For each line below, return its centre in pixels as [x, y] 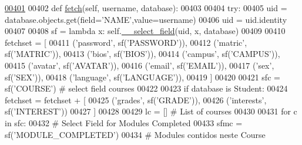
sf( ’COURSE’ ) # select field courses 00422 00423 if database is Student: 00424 [146, 88]
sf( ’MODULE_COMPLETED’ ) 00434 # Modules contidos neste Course [135, 134]
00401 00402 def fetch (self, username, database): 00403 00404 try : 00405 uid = [146, 8]
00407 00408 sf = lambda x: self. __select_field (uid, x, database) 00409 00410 [145, 31]
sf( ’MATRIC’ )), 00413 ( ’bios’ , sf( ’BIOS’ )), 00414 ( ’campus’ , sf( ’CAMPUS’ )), [142, 54]
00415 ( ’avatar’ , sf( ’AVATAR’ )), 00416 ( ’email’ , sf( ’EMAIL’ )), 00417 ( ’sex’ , [140, 65]
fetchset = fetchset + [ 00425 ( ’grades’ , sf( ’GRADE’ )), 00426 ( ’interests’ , [136, 100]
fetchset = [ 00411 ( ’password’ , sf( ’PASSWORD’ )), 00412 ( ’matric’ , [126, 42]
